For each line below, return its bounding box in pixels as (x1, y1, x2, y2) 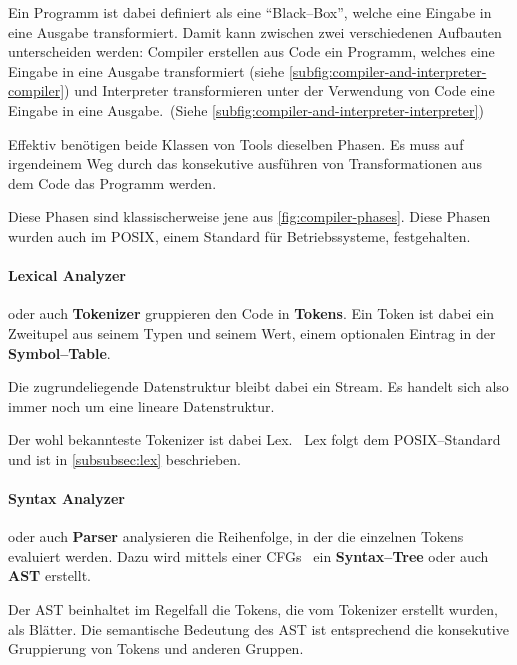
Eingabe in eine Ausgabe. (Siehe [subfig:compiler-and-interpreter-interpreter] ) (8, 99, 484, 120)
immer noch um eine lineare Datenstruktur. (8, 395, 275, 416)
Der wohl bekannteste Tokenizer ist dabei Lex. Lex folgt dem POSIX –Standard (8, 429, 501, 450)
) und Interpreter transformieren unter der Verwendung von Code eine (64, 80, 495, 101)
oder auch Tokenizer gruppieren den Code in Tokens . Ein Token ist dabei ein (8, 303, 495, 324)
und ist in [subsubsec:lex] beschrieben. (8, 448, 242, 469)
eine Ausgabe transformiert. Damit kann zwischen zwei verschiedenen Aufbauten (8, 21, 502, 42)
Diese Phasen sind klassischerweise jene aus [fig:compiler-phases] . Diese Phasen (8, 206, 491, 227)
